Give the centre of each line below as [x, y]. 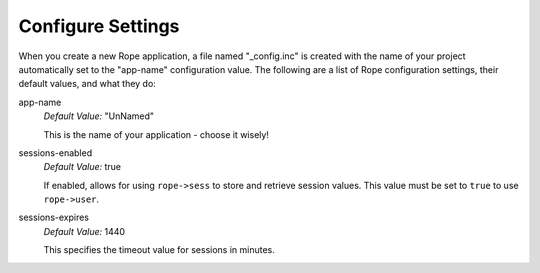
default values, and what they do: [87, 84]
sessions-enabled [55, 152]
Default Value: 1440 [84, 231]
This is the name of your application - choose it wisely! [156, 134]
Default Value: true [82, 167]
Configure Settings [99, 26]
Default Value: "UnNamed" [99, 116]
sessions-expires [54, 217]
